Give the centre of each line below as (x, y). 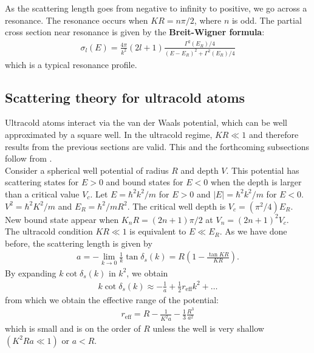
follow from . (29, 158)
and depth (200, 170)
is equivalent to (158, 231)
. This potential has (263, 170)
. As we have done (253, 231)
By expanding (31, 272)
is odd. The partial (267, 20)
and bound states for (145, 182)
